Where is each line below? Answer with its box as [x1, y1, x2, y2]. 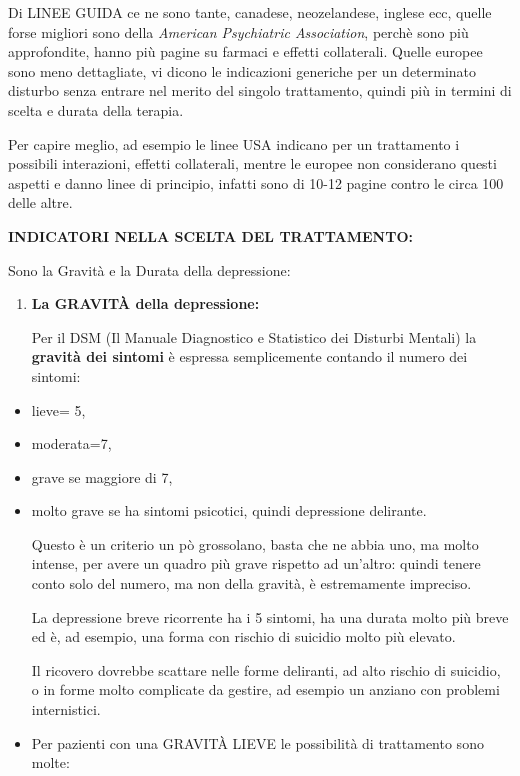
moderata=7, [31, 433, 112, 454]
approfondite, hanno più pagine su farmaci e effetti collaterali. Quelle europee [8, 41, 483, 62]
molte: [31, 752, 70, 773]
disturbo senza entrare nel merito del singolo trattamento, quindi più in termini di [8, 80, 512, 101]
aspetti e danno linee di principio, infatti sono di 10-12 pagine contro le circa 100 [8, 172, 504, 193]
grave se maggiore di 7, [31, 466, 173, 487]
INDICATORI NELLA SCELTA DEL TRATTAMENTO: [8, 225, 413, 246]
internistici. [31, 699, 101, 720]
